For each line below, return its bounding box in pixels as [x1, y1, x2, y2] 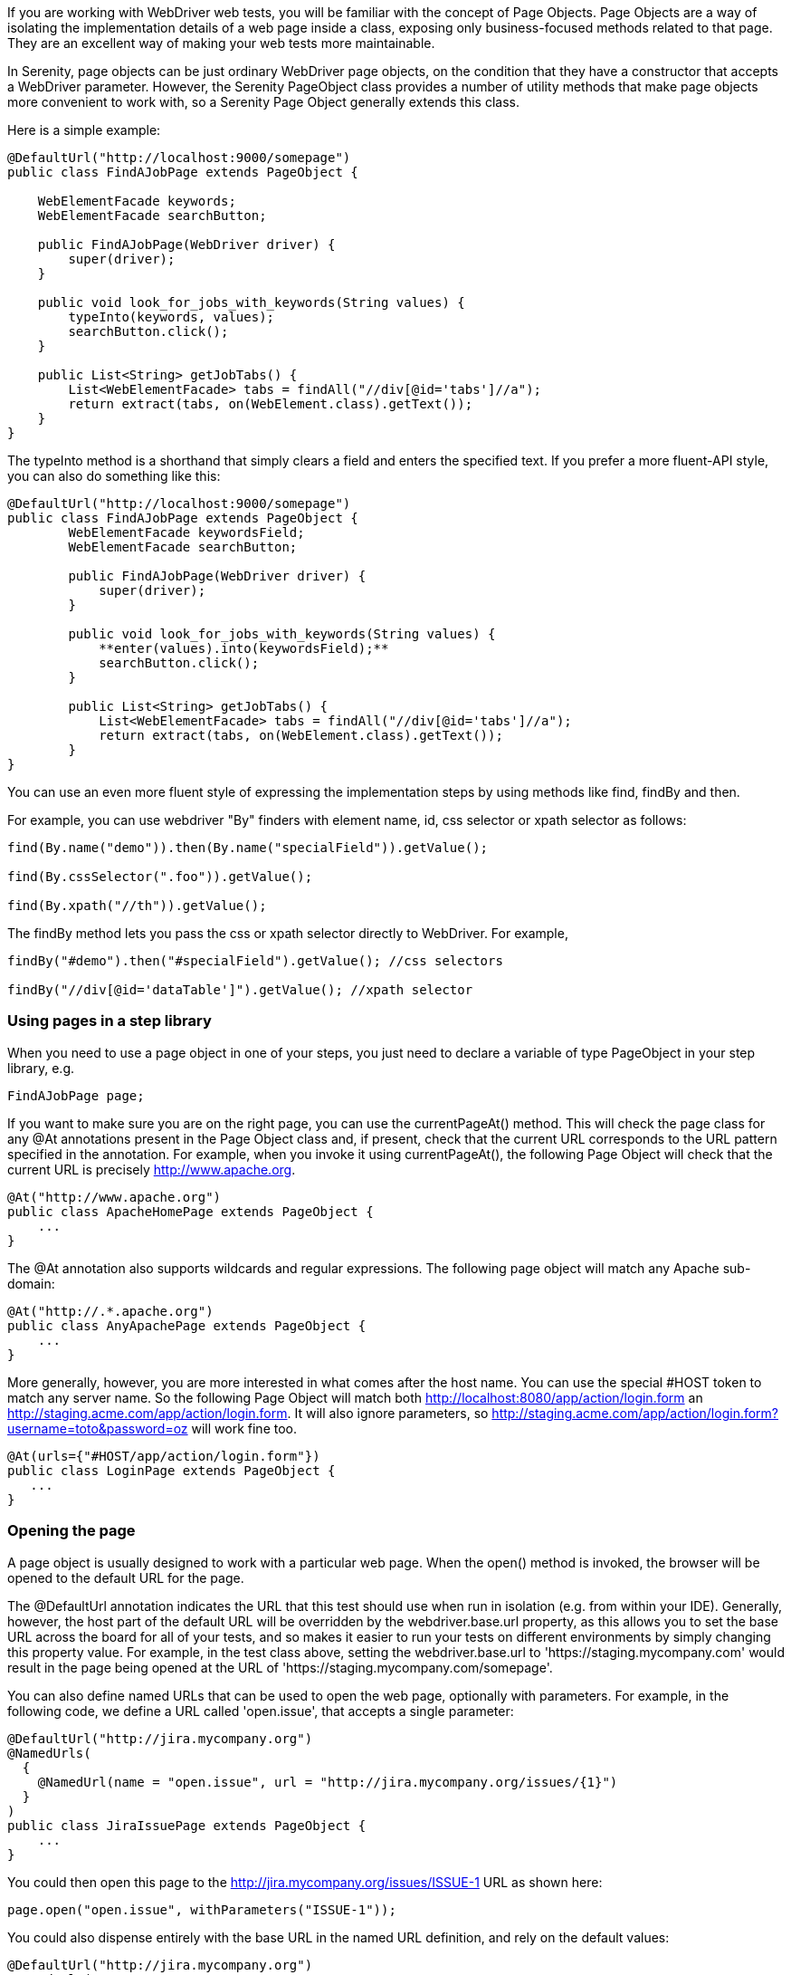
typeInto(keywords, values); [68, 310, 275, 324]
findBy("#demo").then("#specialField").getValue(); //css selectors [7, 954, 503, 968]
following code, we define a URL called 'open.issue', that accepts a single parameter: [7, 1702, 514, 1719]
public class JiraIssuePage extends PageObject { [7, 1817, 367, 1833]
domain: [7, 1275, 55, 1291]
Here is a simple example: [7, 122, 161, 138]
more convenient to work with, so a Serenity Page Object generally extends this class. [7, 94, 519, 110]
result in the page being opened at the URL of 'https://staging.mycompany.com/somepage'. [7, 1659, 553, 1675]
